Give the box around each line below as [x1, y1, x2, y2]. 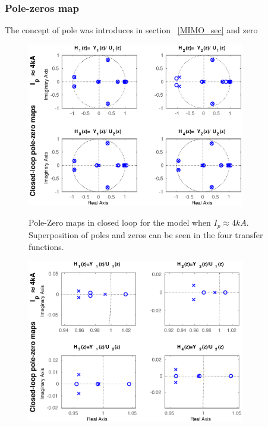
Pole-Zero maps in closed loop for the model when [29, 216, 211, 229]
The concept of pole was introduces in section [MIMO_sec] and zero [5, 24, 258, 36]
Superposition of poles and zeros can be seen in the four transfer [29, 228, 263, 241]
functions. [29, 240, 64, 252]
